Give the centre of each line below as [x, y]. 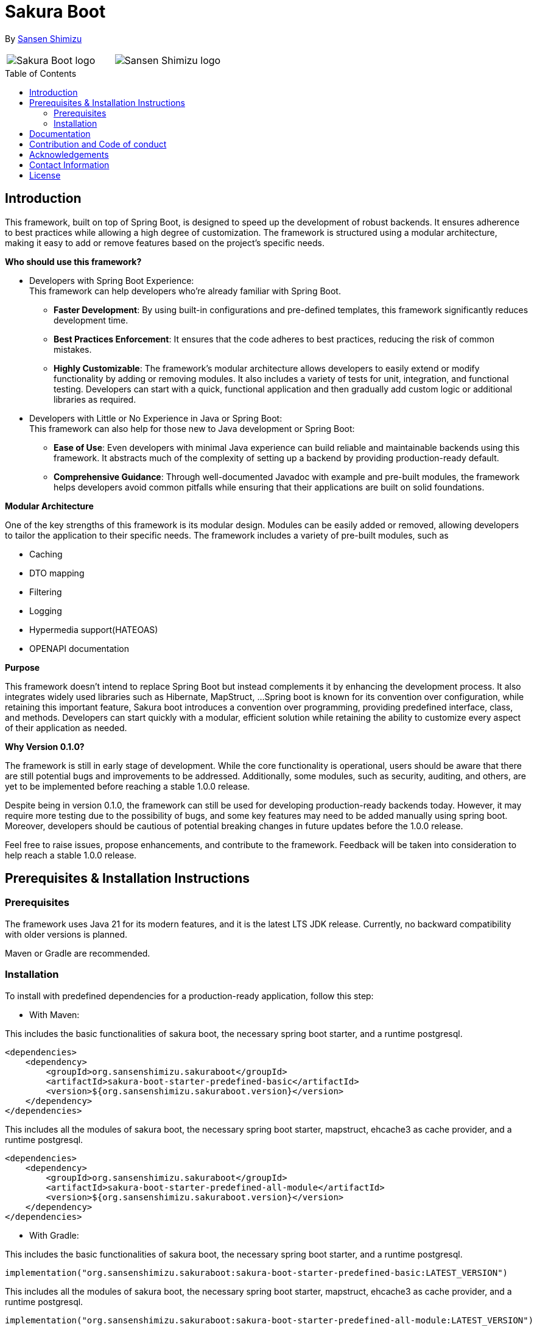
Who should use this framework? [73, 261]
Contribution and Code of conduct [98, 144]
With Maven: [54, 1014]
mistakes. [73, 349]
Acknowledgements [69, 154]
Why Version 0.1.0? [45, 746]
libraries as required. [95, 399]
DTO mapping [57, 573]
